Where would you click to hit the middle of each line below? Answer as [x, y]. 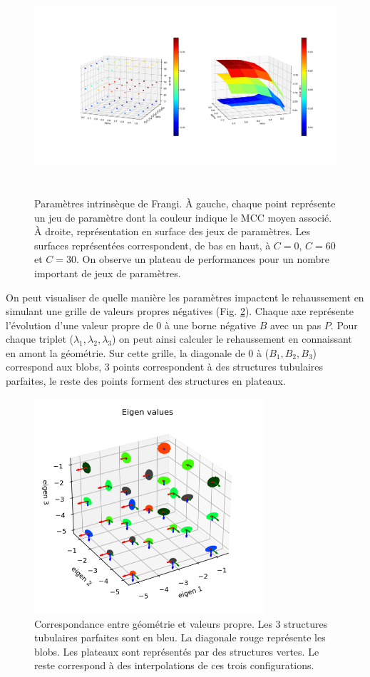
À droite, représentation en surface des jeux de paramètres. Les [172, 231]
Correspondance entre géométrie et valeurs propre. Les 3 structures [181, 623]
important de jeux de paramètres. [108, 273]
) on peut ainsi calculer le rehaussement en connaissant [232, 339]
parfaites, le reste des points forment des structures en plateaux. [146, 381]
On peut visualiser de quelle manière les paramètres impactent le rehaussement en [185, 297]
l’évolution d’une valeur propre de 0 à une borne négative [131, 325]
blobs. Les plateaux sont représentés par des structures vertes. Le [177, 651]
